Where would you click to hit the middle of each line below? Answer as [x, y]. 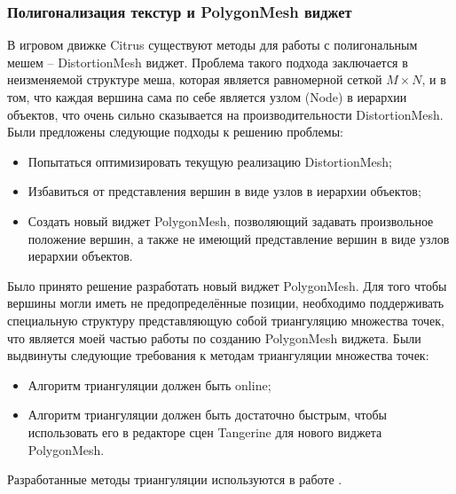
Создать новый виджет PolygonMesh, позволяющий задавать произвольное [231, 220]
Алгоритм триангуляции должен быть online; [149, 384]
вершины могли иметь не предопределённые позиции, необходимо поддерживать [226, 303]
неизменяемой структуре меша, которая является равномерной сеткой [195, 79]
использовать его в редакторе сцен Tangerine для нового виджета [205, 431]
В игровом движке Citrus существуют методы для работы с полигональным [212, 45]
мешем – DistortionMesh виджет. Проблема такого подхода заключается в [208, 62]
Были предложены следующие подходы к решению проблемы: [175, 132]
